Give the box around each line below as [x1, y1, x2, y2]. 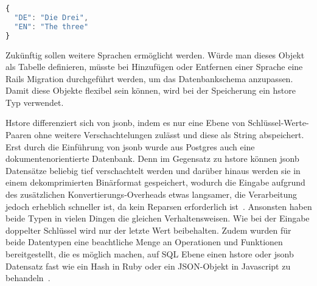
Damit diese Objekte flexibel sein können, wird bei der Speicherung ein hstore [5, 84, 296, 97]
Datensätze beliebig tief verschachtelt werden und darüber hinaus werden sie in [5, 164, 301, 176]
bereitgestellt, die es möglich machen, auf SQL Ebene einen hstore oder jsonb [5, 248, 294, 260]
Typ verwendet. [5, 96, 64, 108]
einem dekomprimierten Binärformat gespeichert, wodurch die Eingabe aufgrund [5, 176, 305, 189]
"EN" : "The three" [14, 22, 89, 31]
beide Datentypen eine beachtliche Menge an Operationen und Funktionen [5, 235, 283, 248]
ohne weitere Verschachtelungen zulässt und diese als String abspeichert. [34, 128, 304, 141]
